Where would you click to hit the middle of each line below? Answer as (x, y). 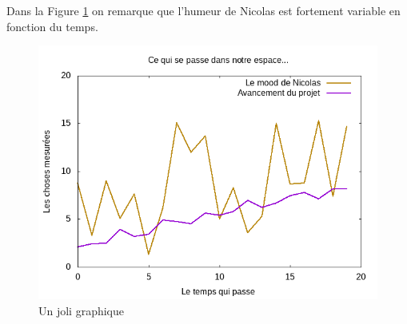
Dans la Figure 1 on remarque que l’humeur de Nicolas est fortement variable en (203, 10)
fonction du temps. (52, 26)
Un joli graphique (82, 310)
